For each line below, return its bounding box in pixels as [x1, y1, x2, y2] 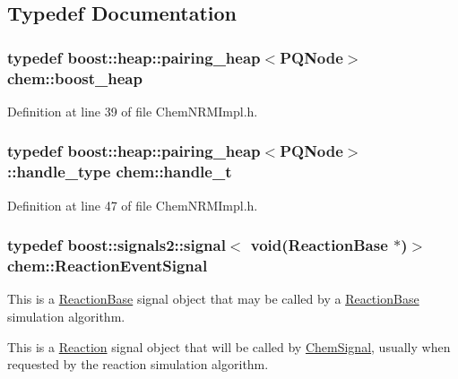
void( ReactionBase [250, 234, 388, 256]
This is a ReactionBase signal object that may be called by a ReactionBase [7, 289, 419, 308]
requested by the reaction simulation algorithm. [7, 355, 269, 374]
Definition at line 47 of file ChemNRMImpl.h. [7, 195, 258, 214]
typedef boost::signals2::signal [7, 234, 226, 256]
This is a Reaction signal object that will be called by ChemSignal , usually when [7, 337, 451, 356]
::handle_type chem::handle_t [7, 160, 232, 183]
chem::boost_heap [7, 66, 143, 89]
